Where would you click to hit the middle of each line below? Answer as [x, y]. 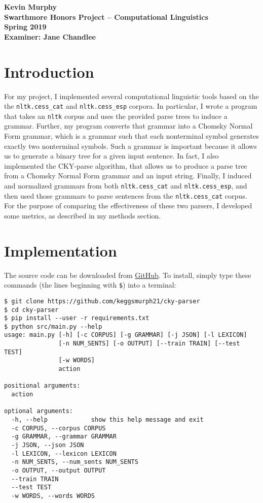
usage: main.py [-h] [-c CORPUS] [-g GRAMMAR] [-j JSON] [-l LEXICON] [126, 335]
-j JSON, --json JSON [48, 445]
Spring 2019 [25, 27]
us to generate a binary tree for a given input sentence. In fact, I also [111, 156]
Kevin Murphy [31, 7]
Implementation [61, 250]
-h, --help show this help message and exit [107, 420]
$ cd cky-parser [31, 310]
